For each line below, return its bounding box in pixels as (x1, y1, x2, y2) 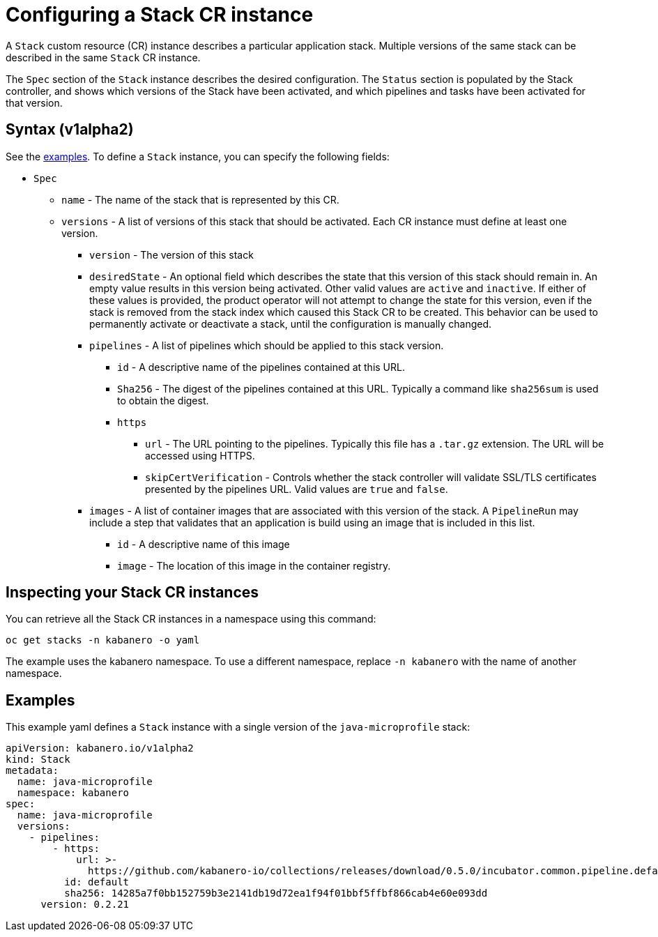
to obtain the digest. (117, 394, 209, 406)
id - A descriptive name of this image (117, 538, 290, 550)
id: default (64, 876, 130, 888)
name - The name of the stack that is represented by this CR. (61, 193, 339, 206)
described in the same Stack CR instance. (6, 51, 201, 63)
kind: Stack (6, 754, 70, 765)
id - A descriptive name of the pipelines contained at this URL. (117, 360, 405, 373)
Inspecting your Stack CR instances (6, 584, 259, 602)
